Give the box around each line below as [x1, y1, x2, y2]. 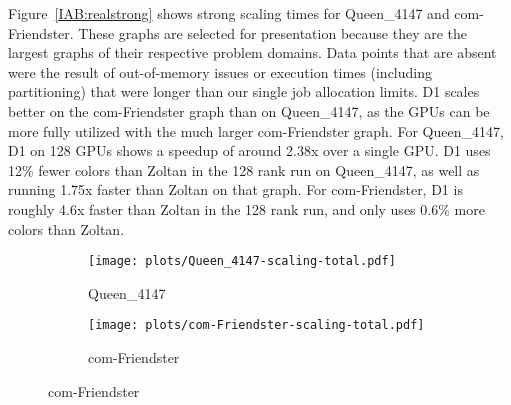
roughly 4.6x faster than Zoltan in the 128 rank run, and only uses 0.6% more [8, 198, 485, 219]
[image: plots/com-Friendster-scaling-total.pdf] [88, 318, 425, 333]
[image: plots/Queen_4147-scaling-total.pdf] [88, 254, 396, 269]
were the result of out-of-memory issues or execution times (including [8, 61, 433, 82]
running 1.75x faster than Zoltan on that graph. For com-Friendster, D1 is [8, 179, 463, 200]
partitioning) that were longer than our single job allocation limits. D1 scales [8, 81, 480, 102]
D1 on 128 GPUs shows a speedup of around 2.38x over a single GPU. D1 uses [8, 140, 491, 161]
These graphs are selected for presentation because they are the [78, 22, 468, 43]
